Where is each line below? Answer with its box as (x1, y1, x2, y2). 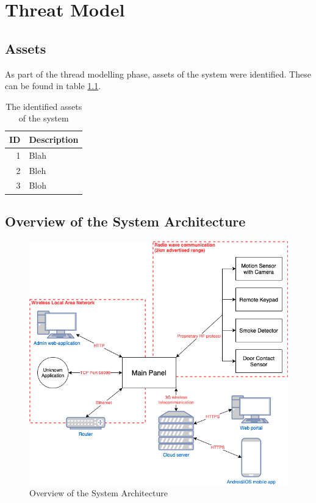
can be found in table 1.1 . (5, 79, 101, 92)
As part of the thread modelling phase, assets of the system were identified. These (5, 67, 311, 80)
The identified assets (5, 100, 82, 112)
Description (29, 132, 79, 145)
